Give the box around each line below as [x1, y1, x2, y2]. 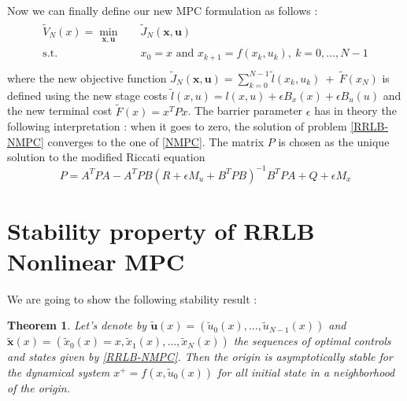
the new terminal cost [7, 102, 113, 119]
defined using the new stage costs [7, 86, 168, 103]
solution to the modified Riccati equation [7, 149, 205, 165]
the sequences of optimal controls [233, 333, 391, 349]
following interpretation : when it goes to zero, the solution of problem [7, 118, 347, 134]
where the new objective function [7, 69, 167, 86]
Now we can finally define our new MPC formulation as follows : [7, 2, 318, 18]
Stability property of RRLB [7, 214, 315, 246]
